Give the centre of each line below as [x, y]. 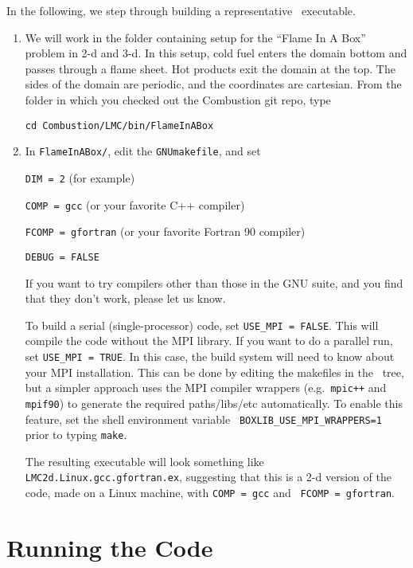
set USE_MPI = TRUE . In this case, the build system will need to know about [210, 356]
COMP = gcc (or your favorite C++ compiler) [135, 204]
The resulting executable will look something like [144, 461]
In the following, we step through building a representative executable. [181, 10]
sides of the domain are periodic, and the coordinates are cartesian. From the [213, 84]
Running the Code [110, 547]
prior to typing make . [76, 435]
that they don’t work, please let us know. [125, 298]
